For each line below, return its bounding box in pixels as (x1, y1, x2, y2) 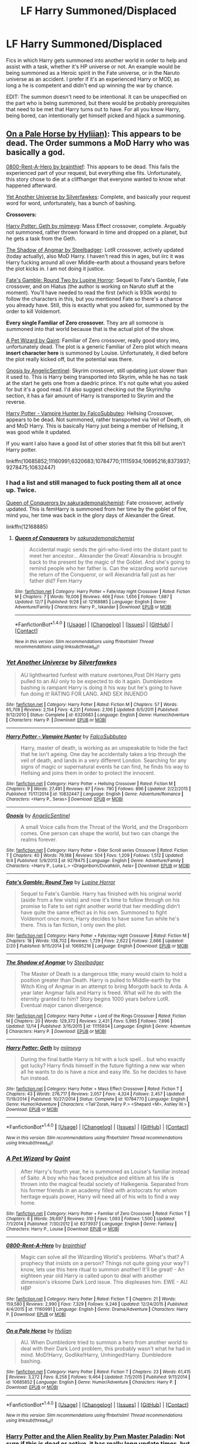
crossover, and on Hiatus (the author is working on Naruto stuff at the (6, 283, 174, 290)
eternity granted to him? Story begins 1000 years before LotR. (20, 995, 170, 1002)
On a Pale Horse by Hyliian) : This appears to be (6, 129, 182, 139)
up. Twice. (6, 486, 37, 494)
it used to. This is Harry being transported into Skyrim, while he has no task (6, 373, 188, 380)
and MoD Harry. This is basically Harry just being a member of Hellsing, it (6, 422, 184, 429)
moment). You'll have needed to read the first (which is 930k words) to (6, 289, 177, 296)
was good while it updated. (6, 428, 72, 435)
